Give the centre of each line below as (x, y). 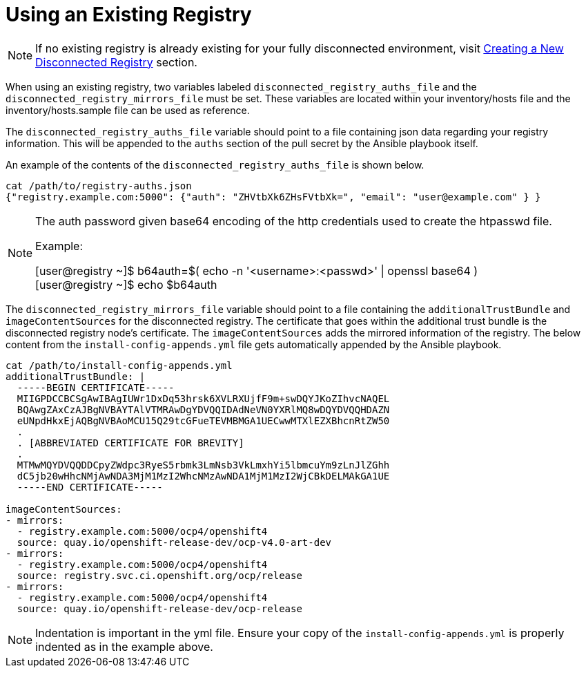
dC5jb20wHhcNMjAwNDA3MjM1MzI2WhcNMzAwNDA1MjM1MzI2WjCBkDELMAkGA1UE (203, 476)
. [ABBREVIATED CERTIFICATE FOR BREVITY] (130, 443)
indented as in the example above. (124, 646)
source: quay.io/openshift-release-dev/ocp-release (159, 608)
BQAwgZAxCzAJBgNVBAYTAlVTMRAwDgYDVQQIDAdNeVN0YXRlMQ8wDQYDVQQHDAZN (203, 409)
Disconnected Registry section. (116, 62)
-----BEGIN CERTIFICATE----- (96, 387)
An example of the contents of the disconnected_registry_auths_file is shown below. (215, 164)
